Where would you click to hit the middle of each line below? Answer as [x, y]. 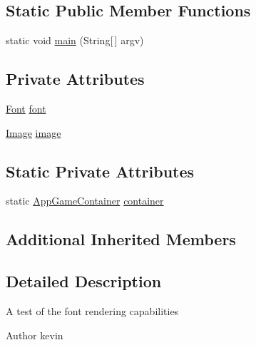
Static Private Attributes [100, 171]
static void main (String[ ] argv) [75, 40]
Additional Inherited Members [121, 239]
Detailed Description [84, 281]
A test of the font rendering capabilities [92, 310]
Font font [26, 108]
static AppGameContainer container [85, 201]
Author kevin [35, 335]
